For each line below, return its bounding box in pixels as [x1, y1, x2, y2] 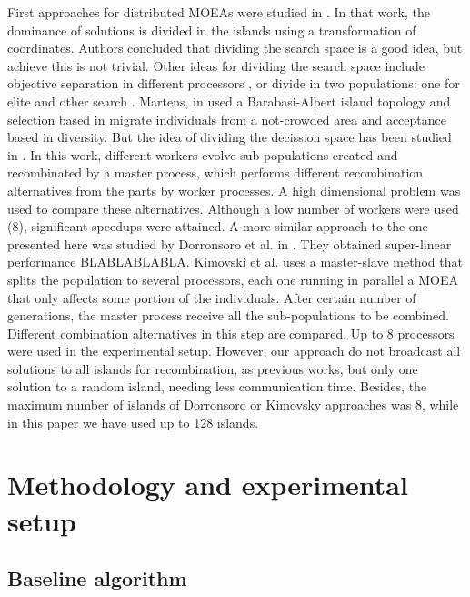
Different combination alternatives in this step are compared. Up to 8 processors [7, 323, 455, 342]
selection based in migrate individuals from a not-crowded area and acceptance [7, 109, 446, 128]
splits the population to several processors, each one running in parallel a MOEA [7, 269, 458, 288]
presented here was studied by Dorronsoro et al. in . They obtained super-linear [7, 234, 452, 253]
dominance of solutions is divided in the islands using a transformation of [7, 20, 416, 39]
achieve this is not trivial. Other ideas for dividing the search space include [7, 56, 425, 75]
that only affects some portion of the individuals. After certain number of [7, 288, 416, 307]
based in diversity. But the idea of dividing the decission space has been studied [7, 127, 452, 147]
